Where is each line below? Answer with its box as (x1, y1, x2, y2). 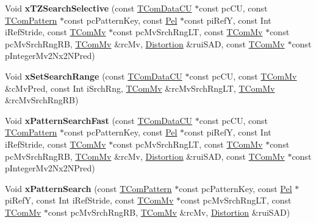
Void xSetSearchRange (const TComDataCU (5, 69, 182, 82)
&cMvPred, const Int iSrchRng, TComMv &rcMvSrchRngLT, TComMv (5, 81, 275, 94)
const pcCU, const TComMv (189, 69, 297, 82)
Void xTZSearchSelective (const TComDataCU (5, 2, 192, 14)
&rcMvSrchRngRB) (5, 94, 79, 106)
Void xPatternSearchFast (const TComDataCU (5, 114, 193, 126)
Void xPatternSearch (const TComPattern (5, 182, 172, 194)
